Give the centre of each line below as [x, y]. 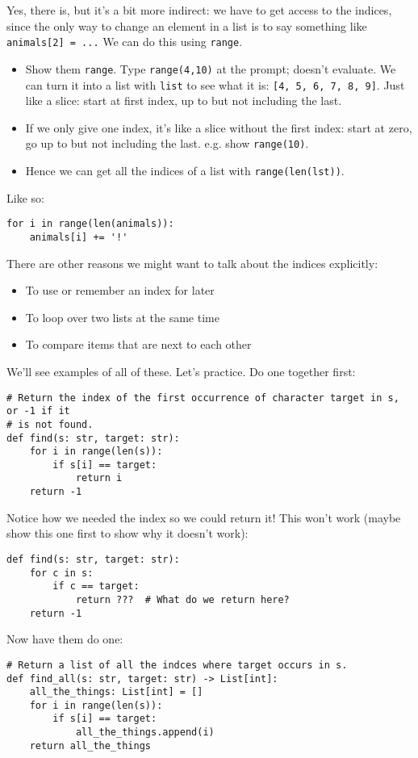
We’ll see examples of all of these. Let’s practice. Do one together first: [181, 371]
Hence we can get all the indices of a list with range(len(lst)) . [185, 170]
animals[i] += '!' [79, 237]
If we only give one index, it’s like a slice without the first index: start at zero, [219, 127]
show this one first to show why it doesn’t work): [127, 533]
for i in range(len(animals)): [90, 224]
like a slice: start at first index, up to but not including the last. [184, 101]
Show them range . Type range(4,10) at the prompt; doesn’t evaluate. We [211, 68]
